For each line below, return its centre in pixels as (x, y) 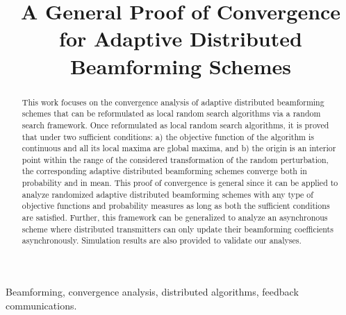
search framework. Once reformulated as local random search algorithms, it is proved (175, 125)
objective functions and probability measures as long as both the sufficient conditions (176, 206)
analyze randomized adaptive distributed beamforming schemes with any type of (167, 194)
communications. (41, 305)
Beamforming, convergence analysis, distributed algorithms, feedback (152, 292)
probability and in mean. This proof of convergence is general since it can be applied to (180, 183)
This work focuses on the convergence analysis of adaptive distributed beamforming (173, 102)
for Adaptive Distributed (181, 39)
